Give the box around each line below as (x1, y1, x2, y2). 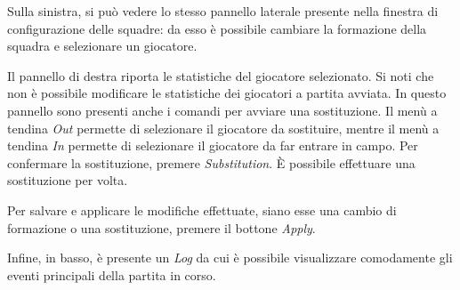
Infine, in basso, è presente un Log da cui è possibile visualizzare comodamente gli (7, 248, 453, 267)
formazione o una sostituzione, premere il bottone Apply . (7, 218, 316, 237)
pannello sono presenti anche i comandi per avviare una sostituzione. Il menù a (7, 101, 438, 119)
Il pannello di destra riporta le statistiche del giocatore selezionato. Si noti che (7, 66, 434, 85)
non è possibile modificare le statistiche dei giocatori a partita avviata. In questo (7, 84, 447, 102)
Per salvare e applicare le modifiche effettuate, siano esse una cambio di (7, 200, 397, 219)
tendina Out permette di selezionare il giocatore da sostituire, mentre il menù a (7, 118, 440, 137)
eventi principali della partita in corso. (7, 265, 216, 284)
